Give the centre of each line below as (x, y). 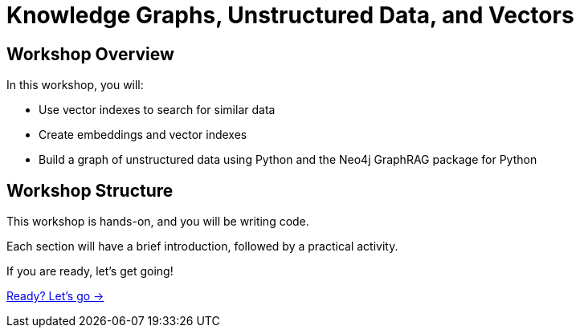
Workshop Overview (90, 54)
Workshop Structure (90, 190)
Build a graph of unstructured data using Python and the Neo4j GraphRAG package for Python (288, 160)
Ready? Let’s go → (55, 296)
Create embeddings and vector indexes (143, 135)
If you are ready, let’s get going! (90, 271)
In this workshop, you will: (75, 85)
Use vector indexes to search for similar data (157, 110)
